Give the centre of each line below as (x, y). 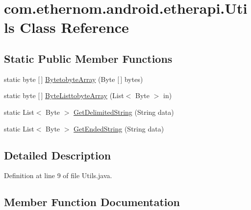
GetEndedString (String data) (119, 128)
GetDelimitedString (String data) (124, 112)
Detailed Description (58, 155)
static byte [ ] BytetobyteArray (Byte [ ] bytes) (74, 79)
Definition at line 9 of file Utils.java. (58, 175)
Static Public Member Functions (88, 58)
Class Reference (74, 27)
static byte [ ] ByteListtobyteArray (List (64, 95)
